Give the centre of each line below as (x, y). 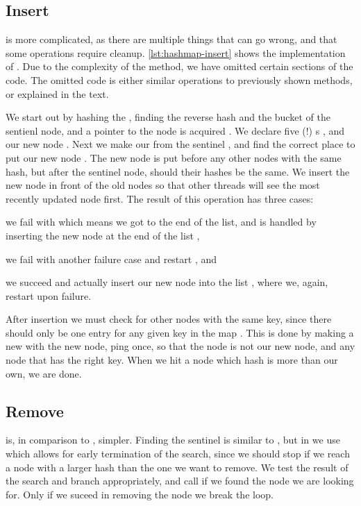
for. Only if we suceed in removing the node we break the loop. (140, 494)
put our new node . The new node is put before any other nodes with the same (174, 157)
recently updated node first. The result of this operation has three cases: (160, 198)
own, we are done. (44, 373)
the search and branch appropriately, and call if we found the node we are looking (180, 481)
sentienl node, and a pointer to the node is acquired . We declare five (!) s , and (175, 130)
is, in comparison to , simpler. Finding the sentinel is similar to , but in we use (173, 440)
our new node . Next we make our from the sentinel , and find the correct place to (180, 144)
